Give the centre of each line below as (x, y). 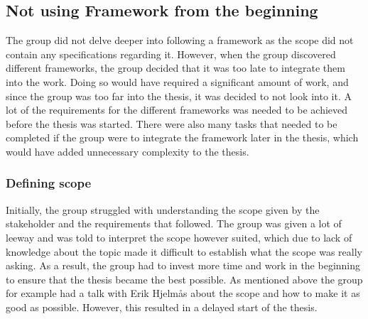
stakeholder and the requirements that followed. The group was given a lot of (174, 223)
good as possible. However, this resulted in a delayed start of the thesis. (162, 307)
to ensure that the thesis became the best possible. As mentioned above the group (184, 279)
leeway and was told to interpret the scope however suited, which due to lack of (179, 237)
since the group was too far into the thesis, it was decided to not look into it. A (179, 96)
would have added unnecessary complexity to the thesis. (128, 151)
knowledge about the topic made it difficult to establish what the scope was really (184, 251)
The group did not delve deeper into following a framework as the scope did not (180, 40)
